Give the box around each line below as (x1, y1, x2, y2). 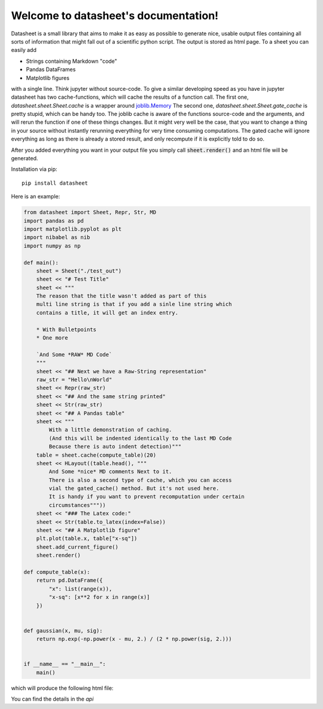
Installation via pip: (11, 166, 57, 173)
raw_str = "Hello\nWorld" (36, 376, 112, 383)
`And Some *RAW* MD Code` (36, 351, 112, 358)
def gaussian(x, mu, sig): (23, 627, 103, 634)
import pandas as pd (23, 217, 84, 224)
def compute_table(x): (23, 569, 90, 575)
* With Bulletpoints (36, 326, 97, 333)
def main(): (23, 259, 59, 266)
